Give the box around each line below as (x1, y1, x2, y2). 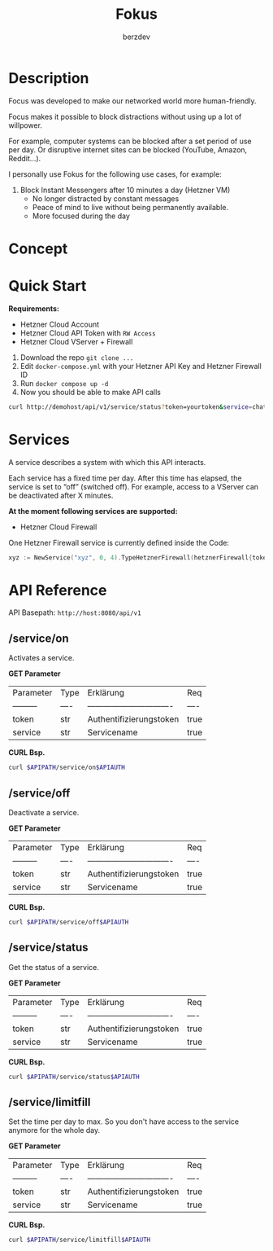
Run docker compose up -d (19, 378, 109, 388)
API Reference (8, 581, 107, 599)
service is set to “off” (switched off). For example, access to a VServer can (8, 481, 258, 491)
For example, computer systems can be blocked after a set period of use (8, 136, 252, 146)
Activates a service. (8, 653, 75, 663)
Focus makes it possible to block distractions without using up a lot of (8, 112, 242, 121)
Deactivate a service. (8, 807, 80, 817)
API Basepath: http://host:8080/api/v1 (8, 608, 141, 617)
